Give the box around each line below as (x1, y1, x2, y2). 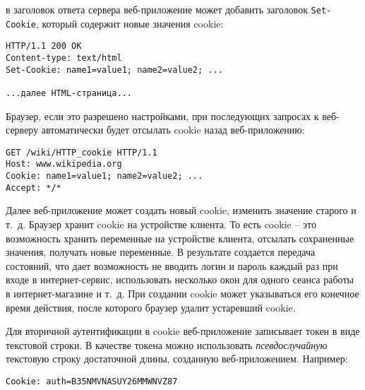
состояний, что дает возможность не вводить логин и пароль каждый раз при (6, 258, 338, 273)
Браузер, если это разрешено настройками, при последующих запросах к (6, 108, 319, 123)
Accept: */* (6, 182, 61, 193)
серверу (6, 122, 39, 137)
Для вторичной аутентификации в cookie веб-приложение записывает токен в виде (6, 324, 360, 338)
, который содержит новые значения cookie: (35, 16, 224, 30)
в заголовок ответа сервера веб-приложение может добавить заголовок (6, 2, 308, 16)
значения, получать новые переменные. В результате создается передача (6, 244, 316, 259)
